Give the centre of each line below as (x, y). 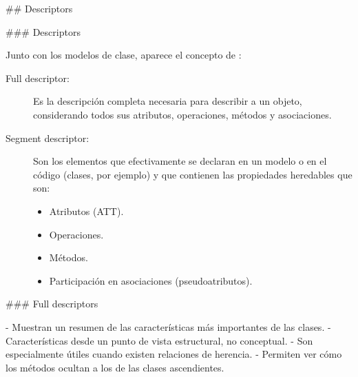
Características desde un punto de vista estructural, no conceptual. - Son (159, 340)
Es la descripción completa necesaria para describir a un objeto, (168, 101)
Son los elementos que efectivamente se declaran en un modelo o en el (180, 161)
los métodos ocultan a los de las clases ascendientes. (115, 367)
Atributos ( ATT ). (86, 211)
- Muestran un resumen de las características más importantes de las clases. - (168, 326)
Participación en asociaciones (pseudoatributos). (151, 280)
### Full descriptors (52, 304)
